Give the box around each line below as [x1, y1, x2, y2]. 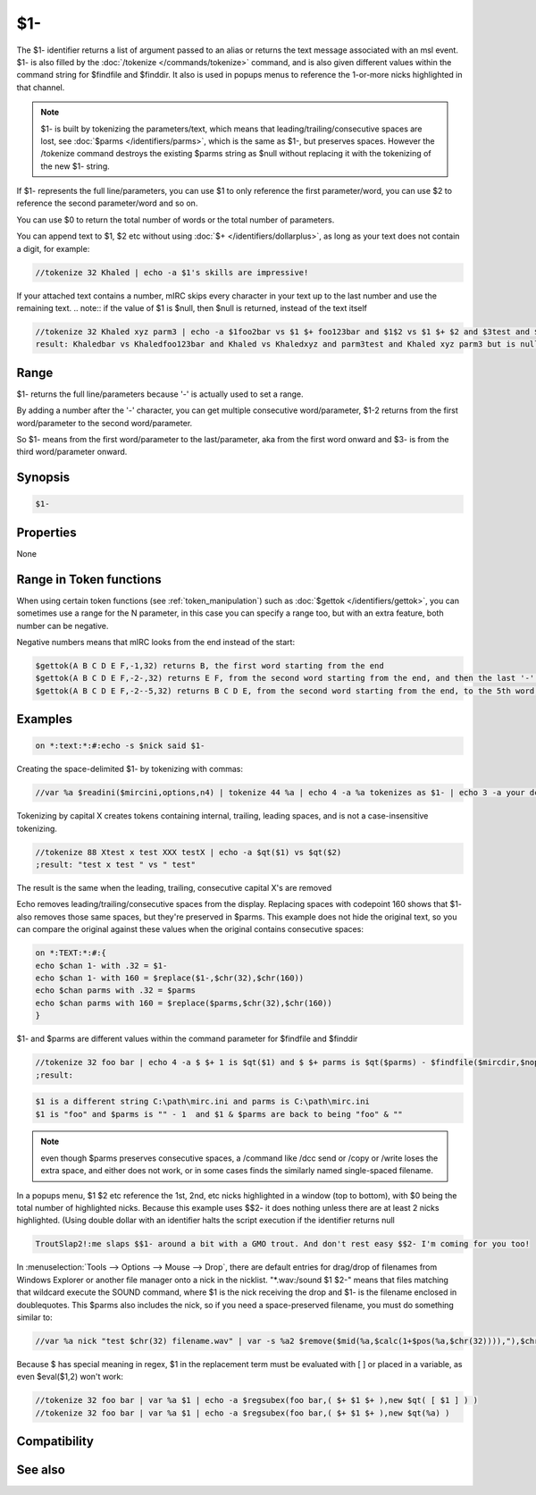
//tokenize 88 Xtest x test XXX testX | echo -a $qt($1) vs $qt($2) [35, 847, 342, 857]
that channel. [16, 81, 65, 93]
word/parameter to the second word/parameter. [16, 417, 193, 428]
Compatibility [16, 1434, 94, 1449]
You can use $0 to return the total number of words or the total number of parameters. [16, 214, 335, 225]
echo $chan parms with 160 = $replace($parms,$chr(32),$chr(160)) [35, 997, 332, 1008]
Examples [16, 711, 73, 727]
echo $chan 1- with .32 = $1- [35, 961, 168, 970]
